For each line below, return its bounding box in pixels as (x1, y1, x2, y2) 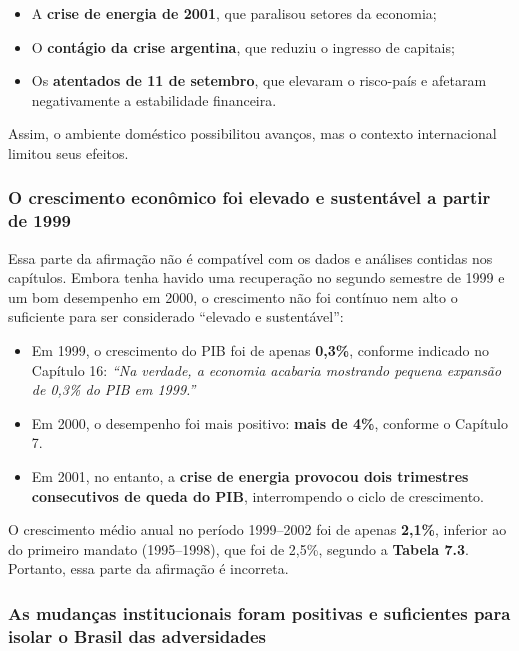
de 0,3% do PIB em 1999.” (31, 379, 196, 400)
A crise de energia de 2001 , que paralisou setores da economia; (31, 3, 437, 23)
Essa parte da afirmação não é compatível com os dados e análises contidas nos (8, 247, 493, 268)
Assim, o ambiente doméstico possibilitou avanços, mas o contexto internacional (8, 123, 497, 144)
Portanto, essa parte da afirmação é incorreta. (8, 558, 289, 579)
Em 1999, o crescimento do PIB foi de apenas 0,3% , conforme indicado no (31, 340, 489, 361)
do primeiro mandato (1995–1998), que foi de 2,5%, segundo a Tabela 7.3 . (8, 538, 469, 559)
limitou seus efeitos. (8, 142, 129, 163)
